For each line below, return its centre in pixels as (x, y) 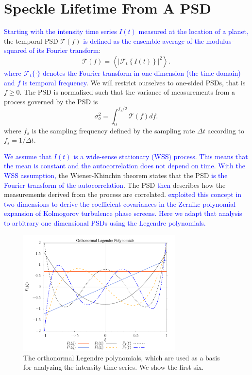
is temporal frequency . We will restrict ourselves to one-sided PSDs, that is (134, 82)
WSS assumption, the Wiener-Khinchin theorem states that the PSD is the (116, 175)
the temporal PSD (31, 41)
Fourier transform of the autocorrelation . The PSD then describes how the (115, 185)
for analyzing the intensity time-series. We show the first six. (114, 367)
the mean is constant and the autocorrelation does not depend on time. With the (125, 166)
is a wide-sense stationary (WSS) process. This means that (161, 156)
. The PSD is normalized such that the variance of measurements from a (127, 92)
